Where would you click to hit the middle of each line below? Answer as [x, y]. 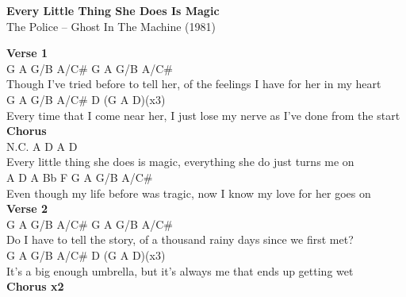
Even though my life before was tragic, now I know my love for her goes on [189, 193]
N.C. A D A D [42, 146]
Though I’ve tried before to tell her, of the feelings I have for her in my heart [194, 84]
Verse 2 [27, 208]
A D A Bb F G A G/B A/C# [80, 177]
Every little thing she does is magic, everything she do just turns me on [180, 162]
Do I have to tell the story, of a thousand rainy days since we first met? [180, 239]
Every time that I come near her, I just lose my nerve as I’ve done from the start [203, 115]
